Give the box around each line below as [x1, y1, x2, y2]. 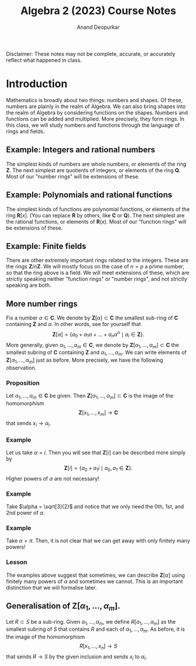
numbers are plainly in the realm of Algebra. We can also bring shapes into [6, 103, 186, 110]
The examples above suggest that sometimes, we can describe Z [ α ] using [6, 571, 185, 578]
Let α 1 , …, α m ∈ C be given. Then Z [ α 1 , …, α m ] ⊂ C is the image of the [6, 392, 174, 401]
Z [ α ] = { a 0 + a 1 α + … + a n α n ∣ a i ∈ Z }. [52, 330, 145, 339]
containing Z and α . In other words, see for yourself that [6, 321, 142, 328]
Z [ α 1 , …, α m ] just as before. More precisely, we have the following [6, 356, 163, 365]
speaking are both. [6, 282, 51, 289]
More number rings [6, 298, 78, 309]
